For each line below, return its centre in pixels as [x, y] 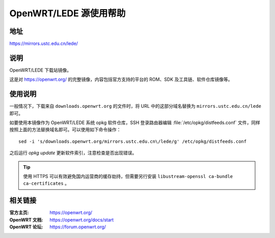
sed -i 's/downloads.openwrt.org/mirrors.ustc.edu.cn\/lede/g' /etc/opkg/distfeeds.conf [133, 141]
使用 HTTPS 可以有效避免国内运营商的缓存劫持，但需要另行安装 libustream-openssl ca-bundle [128, 176]
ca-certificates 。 [46, 184]
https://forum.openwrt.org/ [78, 227]
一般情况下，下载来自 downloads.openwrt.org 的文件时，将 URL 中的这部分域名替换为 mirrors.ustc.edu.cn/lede [135, 106]
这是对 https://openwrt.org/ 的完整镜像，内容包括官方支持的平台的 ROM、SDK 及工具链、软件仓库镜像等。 [121, 79]
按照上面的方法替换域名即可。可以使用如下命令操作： [65, 130]
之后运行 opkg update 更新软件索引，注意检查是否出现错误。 [73, 153]
